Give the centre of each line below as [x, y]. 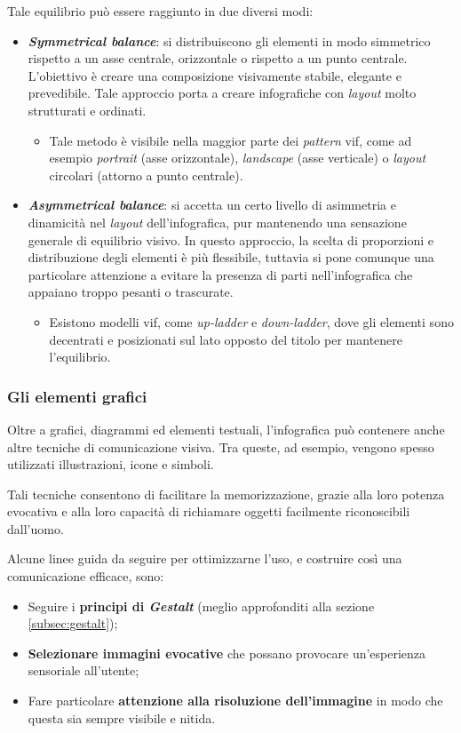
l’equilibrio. [80, 357]
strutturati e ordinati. [87, 110]
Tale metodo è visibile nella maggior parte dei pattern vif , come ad [230, 140]
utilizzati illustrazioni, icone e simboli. [111, 464]
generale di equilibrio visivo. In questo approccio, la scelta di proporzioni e [231, 239]
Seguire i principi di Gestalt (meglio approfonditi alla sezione [201, 606]
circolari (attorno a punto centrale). [146, 175]
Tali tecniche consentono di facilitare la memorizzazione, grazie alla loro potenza [226, 494]
